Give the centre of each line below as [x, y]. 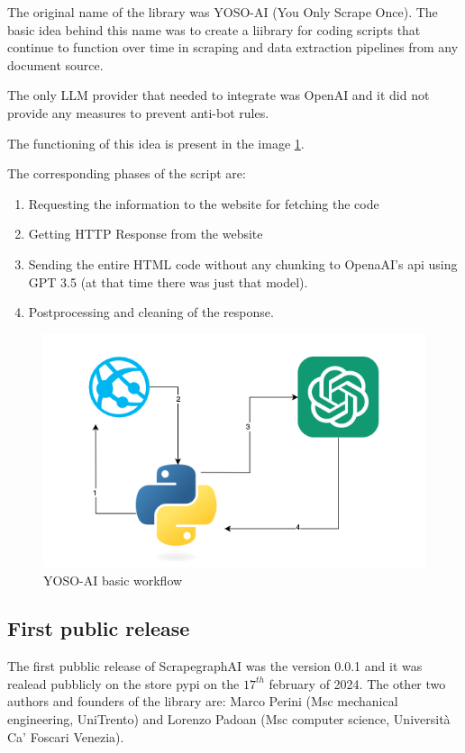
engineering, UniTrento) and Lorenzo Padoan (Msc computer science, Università [229, 719]
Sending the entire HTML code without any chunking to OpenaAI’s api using [243, 263]
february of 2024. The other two [357, 683]
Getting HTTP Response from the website [146, 234]
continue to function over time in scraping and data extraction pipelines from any [233, 47]
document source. [55, 64]
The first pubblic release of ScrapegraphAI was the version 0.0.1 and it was [215, 666]
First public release [99, 628]
